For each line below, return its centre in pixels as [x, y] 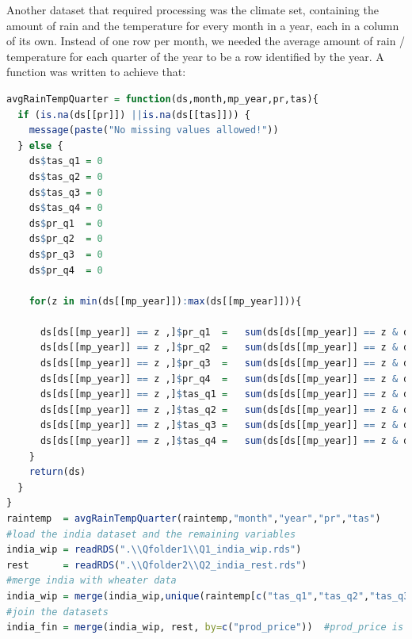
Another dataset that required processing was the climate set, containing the [193, 10]
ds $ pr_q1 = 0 [66, 223]
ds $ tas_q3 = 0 [66, 192]
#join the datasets [57, 612]
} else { [40, 145]
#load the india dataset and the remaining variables [151, 534]
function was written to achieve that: [96, 72]
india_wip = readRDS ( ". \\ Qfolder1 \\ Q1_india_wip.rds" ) [154, 550]
